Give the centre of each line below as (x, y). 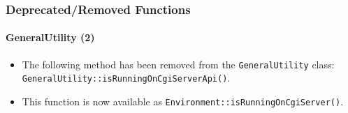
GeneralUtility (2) (50, 37)
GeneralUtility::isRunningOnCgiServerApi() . (126, 78)
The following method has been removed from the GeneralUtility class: (178, 64)
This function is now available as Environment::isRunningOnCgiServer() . (183, 101)
